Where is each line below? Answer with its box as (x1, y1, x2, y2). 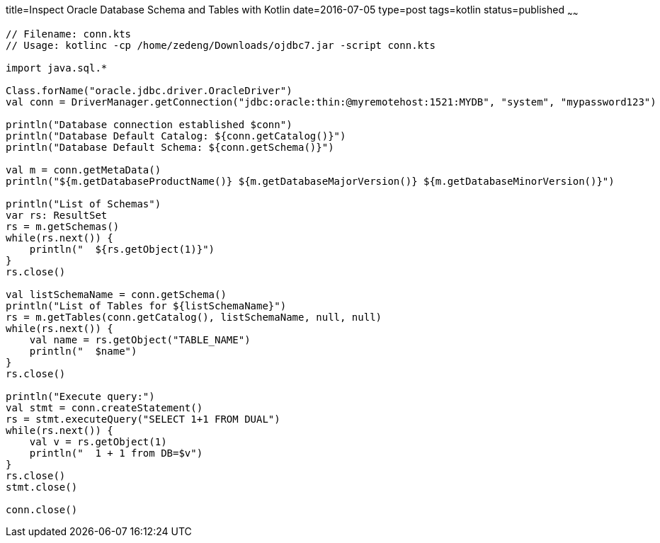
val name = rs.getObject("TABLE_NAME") (29, 333, 251, 345)
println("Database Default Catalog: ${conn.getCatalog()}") (6, 130, 346, 142)
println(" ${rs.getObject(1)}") (29, 243, 215, 255)
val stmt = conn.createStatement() (6, 401, 203, 413)
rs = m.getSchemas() (6, 220, 120, 232)
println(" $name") (29, 345, 137, 357)
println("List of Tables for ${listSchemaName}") (6, 299, 287, 311)
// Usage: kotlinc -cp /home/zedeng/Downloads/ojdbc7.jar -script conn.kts (6, 39, 436, 51)
